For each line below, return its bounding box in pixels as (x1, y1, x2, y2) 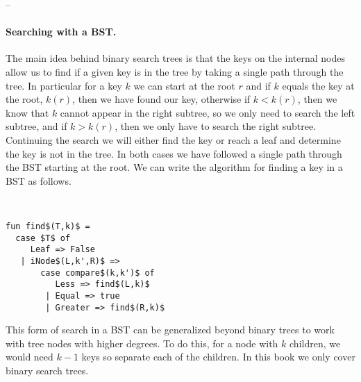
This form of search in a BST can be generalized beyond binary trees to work (6, 322, 335, 337)
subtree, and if (6, 119, 67, 133)
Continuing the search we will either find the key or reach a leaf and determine (6, 132, 341, 147)
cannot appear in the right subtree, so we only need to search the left (60, 105, 355, 119)
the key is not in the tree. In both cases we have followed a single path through (6, 146, 342, 160)
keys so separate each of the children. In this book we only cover (81, 349, 355, 364)
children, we (289, 335, 341, 350)
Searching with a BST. (6, 24, 117, 39)
